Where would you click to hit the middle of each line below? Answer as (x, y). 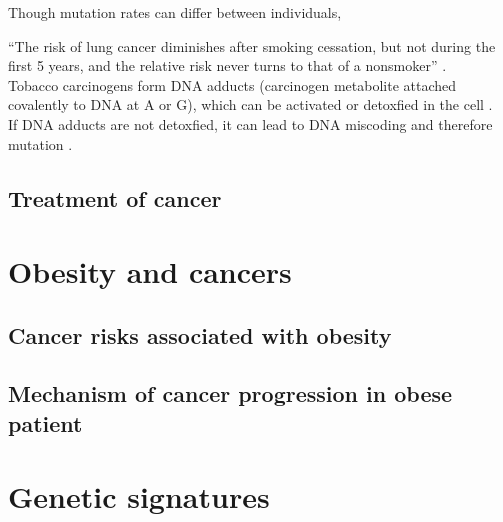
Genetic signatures (139, 496)
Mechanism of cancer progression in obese (230, 393)
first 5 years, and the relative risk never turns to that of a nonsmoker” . (227, 65)
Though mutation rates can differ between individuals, (175, 12)
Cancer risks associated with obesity (200, 334)
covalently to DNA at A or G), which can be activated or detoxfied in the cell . (250, 104)
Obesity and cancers (150, 271)
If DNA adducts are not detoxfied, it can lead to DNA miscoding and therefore (250, 123)
